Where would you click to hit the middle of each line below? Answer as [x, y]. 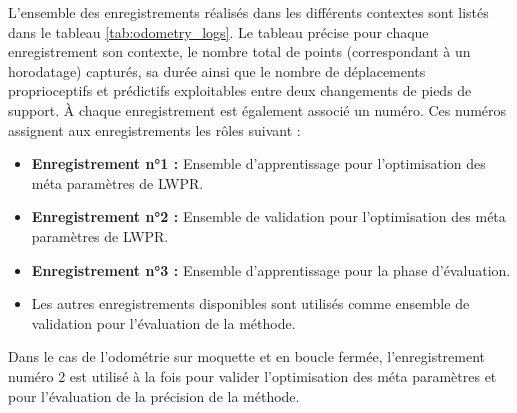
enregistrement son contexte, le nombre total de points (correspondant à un [239, 51]
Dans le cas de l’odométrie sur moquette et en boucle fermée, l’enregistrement [247, 356]
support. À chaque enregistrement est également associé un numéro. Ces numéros [257, 109]
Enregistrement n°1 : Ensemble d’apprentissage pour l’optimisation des [258, 163]
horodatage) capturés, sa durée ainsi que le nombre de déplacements [217, 70]
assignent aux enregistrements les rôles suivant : [154, 129]
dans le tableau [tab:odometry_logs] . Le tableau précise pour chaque [218, 31]
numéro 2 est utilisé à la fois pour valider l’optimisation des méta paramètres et [252, 375]
